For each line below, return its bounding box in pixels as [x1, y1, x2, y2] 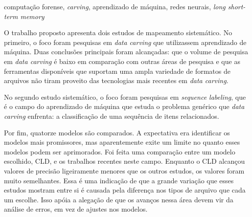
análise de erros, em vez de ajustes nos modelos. [4, 204, 148, 214]
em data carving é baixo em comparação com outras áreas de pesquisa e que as [4, 56, 240, 66]
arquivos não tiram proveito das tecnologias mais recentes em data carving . [4, 75, 229, 86]
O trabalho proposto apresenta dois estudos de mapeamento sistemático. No [4, 27, 232, 38]
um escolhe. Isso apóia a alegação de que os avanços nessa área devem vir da [4, 194, 233, 204]
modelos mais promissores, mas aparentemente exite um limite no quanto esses [4, 137, 240, 147]
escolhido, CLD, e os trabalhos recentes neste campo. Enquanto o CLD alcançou [4, 156, 245, 166]
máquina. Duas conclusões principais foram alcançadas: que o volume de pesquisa [4, 46, 248, 57]
